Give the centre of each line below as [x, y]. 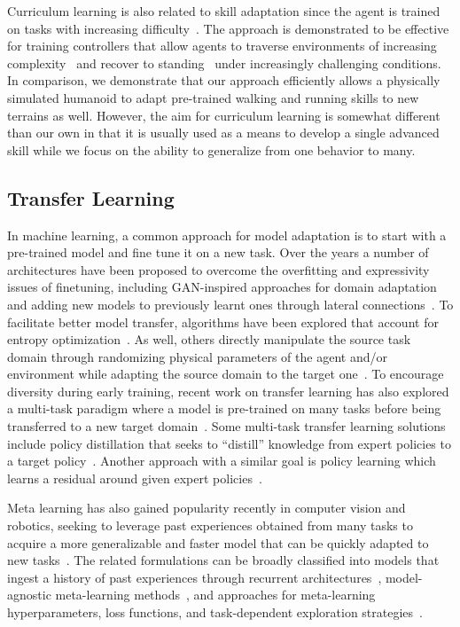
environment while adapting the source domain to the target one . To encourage [226, 374]
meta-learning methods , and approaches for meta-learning [215, 595]
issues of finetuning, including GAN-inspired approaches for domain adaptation [222, 287]
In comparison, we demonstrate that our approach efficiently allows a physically [224, 80]
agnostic [29, 595]
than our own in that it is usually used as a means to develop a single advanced [223, 133]
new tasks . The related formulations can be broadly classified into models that [223, 560]
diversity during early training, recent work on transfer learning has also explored [228, 391]
